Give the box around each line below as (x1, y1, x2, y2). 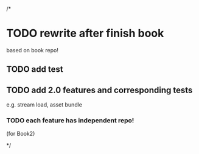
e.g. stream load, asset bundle (6, 101, 83, 108)
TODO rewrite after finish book (6, 27, 164, 40)
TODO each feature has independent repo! (6, 116, 134, 125)
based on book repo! (6, 46, 59, 54)
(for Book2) (6, 130, 35, 138)
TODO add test (6, 64, 63, 75)
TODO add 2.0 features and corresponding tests (6, 85, 193, 95)
